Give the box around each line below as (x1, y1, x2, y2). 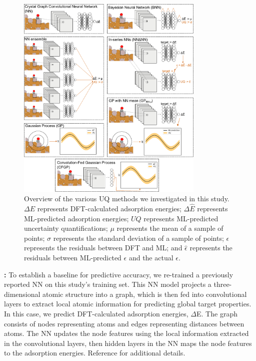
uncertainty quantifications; (24, 223, 108, 233)
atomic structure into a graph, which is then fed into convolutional (42, 288, 247, 299)
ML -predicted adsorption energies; (24, 213, 129, 223)
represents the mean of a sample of (116, 223, 223, 233)
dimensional (4, 288, 40, 299)
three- (213, 279, 232, 289)
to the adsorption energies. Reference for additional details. (4, 347, 185, 358)
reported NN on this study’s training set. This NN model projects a (4, 279, 211, 289)
